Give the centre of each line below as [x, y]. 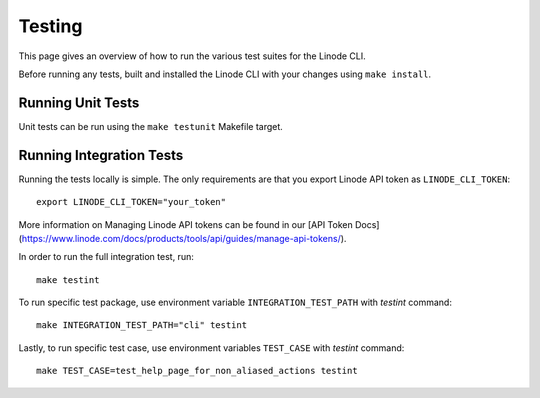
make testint [68, 279]
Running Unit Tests [79, 102]
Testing [50, 26]
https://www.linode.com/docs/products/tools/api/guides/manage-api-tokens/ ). [184, 238]
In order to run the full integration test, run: [106, 257]
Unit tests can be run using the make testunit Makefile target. [151, 126]
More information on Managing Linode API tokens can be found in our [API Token [186, 224]
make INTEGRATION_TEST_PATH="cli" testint [142, 325]
